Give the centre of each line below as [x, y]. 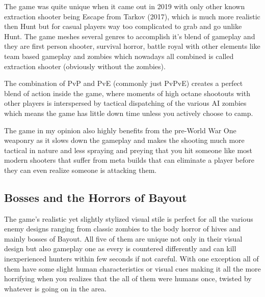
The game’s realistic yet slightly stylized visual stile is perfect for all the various [129, 218]
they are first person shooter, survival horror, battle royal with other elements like [132, 46]
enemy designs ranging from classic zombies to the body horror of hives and [123, 229]
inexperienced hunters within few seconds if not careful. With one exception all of [131, 259]
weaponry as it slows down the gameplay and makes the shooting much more [124, 140]
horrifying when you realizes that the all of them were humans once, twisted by [128, 278]
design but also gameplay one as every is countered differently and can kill [120, 248]
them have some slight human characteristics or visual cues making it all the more [132, 268]
